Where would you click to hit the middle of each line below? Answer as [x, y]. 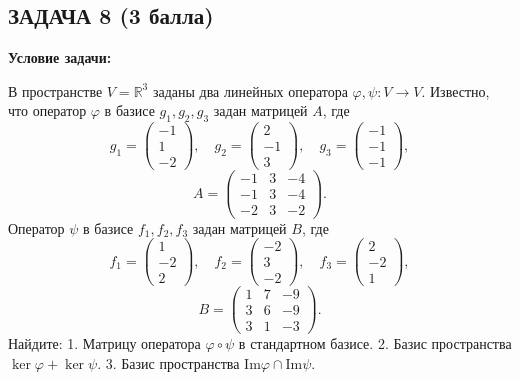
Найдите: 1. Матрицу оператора [104, 343]
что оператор [47, 110]
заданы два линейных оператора [250, 90]
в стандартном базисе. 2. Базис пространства [375, 343]
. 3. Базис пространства [168, 363]
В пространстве [55, 90]
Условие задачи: [60, 57]
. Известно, [455, 90]
